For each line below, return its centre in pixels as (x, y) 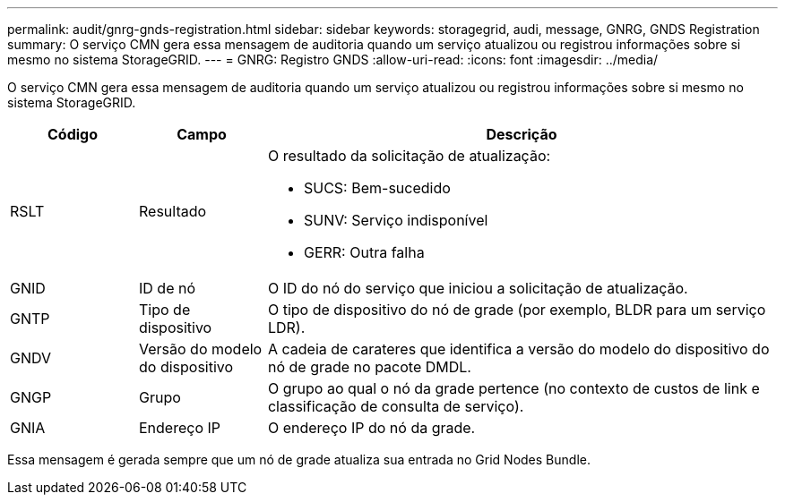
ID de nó (167, 288)
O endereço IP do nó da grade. (371, 428)
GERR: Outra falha (364, 252)
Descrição (522, 134)
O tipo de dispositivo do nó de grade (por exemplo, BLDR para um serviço (517, 310)
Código (72, 134)
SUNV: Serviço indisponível (396, 220)
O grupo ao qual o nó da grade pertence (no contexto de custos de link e (513, 388)
